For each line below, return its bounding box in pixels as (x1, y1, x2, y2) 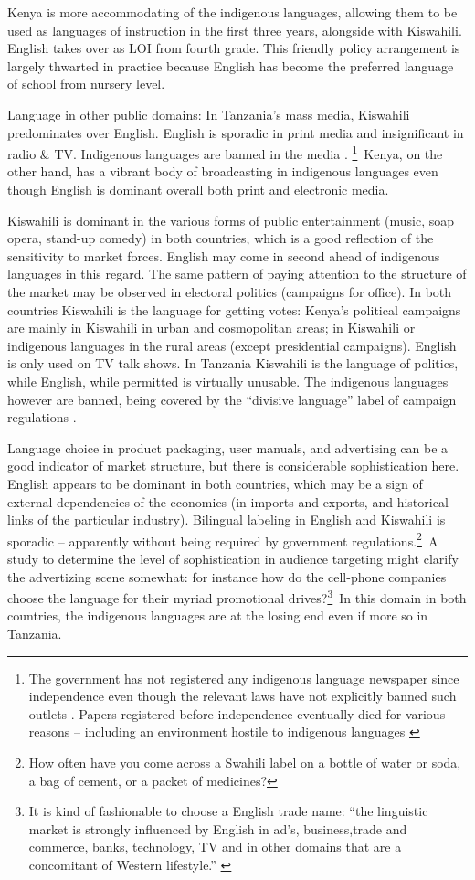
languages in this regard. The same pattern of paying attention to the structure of (7, 264, 467, 283)
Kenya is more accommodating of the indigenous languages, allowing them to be (7, 3, 458, 21)
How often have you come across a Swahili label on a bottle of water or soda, (28, 752, 461, 771)
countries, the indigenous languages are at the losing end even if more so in (7, 606, 428, 625)
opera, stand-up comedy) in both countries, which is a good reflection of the (7, 228, 434, 248)
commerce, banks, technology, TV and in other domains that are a (28, 837, 402, 856)
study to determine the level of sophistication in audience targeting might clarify (7, 548, 459, 567)
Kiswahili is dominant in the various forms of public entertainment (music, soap (7, 210, 455, 229)
